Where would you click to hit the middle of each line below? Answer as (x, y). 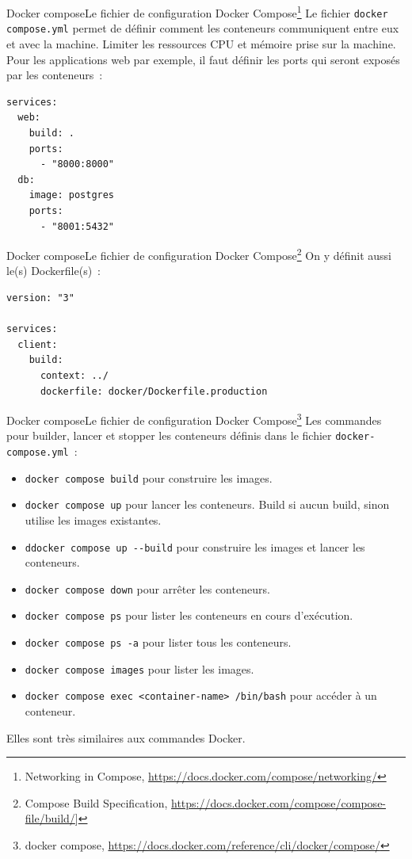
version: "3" (40, 298)
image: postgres (72, 195)
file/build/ (50, 818)
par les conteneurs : (55, 75)
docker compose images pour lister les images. (139, 668)
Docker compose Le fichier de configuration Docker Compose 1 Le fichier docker (197, 11)
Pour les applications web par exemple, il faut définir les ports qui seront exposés (203, 59)
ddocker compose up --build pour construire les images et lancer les (195, 546)
